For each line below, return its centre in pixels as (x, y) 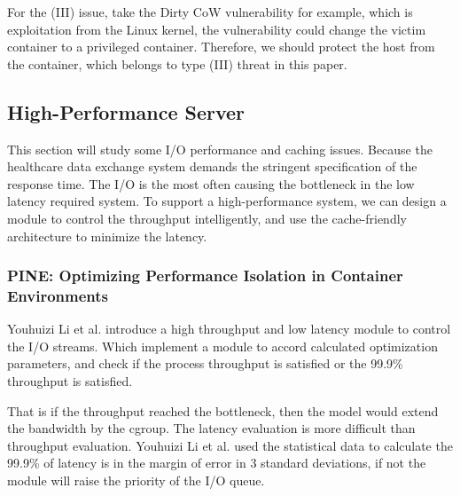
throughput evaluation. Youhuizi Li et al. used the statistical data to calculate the (230, 445)
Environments (58, 295)
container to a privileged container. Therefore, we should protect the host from (221, 47)
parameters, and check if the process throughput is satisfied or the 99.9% (205, 363)
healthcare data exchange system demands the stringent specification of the (212, 166)
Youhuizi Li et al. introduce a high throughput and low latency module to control (229, 329)
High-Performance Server (126, 111)
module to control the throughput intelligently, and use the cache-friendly (207, 218)
